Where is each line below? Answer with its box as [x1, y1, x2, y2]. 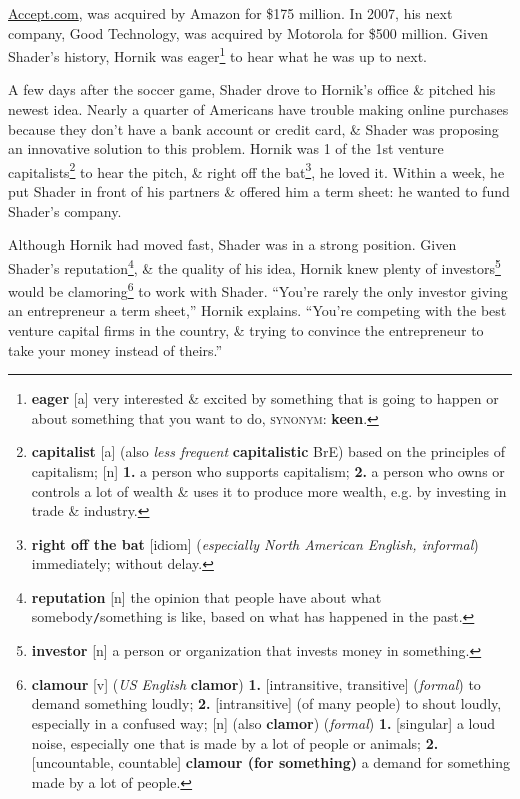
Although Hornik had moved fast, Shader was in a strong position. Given [8, 234, 457, 255]
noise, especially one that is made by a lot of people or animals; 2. [31, 732, 439, 753]
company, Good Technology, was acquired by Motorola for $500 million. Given [8, 22, 488, 43]
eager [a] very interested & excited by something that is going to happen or [31, 388, 499, 409]
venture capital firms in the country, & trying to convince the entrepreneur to [8, 319, 484, 340]
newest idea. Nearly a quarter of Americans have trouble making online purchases [8, 99, 509, 120]
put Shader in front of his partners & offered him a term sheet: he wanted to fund [8, 181, 510, 202]
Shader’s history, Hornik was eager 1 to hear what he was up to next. [8, 43, 427, 66]
